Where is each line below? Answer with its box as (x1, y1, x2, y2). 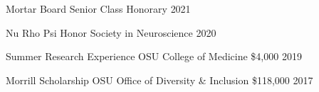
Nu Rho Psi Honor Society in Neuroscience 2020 (6, 25, 216, 40)
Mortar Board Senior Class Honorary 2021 (6, 1, 191, 16)
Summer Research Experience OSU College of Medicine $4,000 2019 (6, 49, 302, 64)
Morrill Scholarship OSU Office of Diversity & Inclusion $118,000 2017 (6, 72, 313, 87)
